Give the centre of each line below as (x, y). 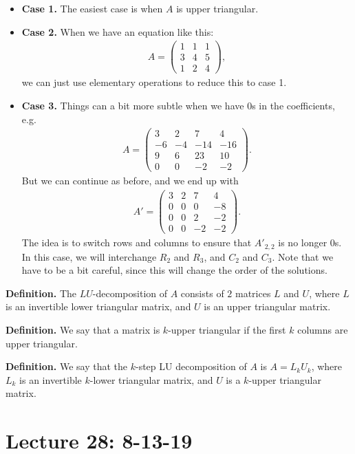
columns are (323, 330)
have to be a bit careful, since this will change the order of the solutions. (174, 270)
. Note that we (303, 256)
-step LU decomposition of (191, 366)
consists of (202, 293)
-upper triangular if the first (227, 330)
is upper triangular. (217, 8)
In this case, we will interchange (89, 256)
